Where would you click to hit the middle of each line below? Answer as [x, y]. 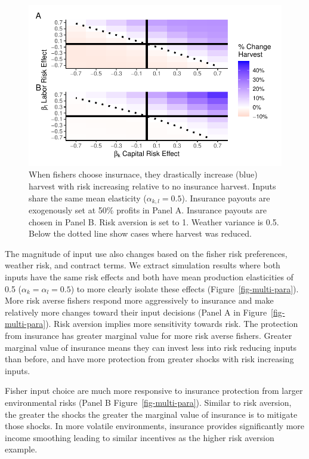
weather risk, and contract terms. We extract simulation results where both [143, 265]
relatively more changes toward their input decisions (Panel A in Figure [136, 312]
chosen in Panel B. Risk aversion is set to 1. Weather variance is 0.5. [154, 221]
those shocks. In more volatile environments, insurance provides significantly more [154, 426]
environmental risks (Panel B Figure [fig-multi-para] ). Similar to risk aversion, [148, 402]
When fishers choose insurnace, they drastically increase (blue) [143, 174]
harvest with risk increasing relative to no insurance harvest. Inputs [152, 186]
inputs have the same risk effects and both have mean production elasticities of [149, 277]
